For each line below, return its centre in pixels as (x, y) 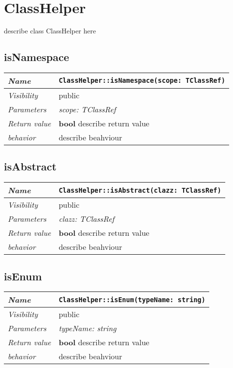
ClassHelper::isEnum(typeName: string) (132, 299)
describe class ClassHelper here (50, 31)
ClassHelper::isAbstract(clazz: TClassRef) (140, 190)
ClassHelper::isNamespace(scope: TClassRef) (142, 81)
